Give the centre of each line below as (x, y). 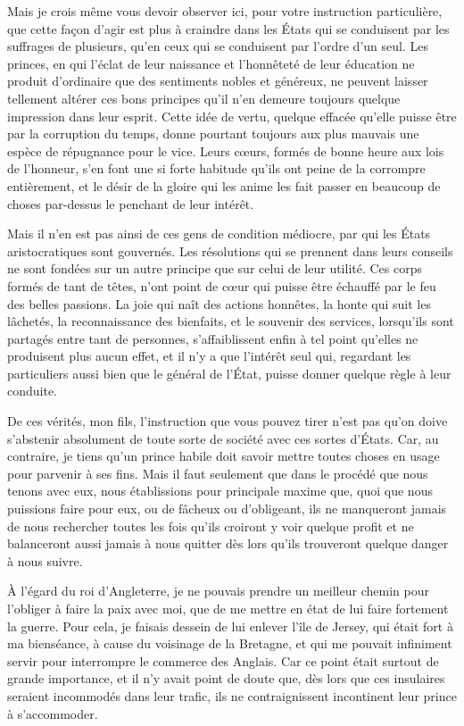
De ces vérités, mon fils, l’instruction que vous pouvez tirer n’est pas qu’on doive (228, 421)
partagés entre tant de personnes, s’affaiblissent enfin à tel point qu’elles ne (213, 338)
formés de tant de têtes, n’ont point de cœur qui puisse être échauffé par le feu (222, 285)
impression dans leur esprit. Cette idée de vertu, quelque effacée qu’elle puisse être (232, 116)
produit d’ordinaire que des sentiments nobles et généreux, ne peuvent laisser (218, 81)
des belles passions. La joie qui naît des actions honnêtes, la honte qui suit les (219, 303)
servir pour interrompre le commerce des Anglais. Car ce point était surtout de (223, 660)
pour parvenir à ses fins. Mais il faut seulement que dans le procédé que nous (218, 473)
